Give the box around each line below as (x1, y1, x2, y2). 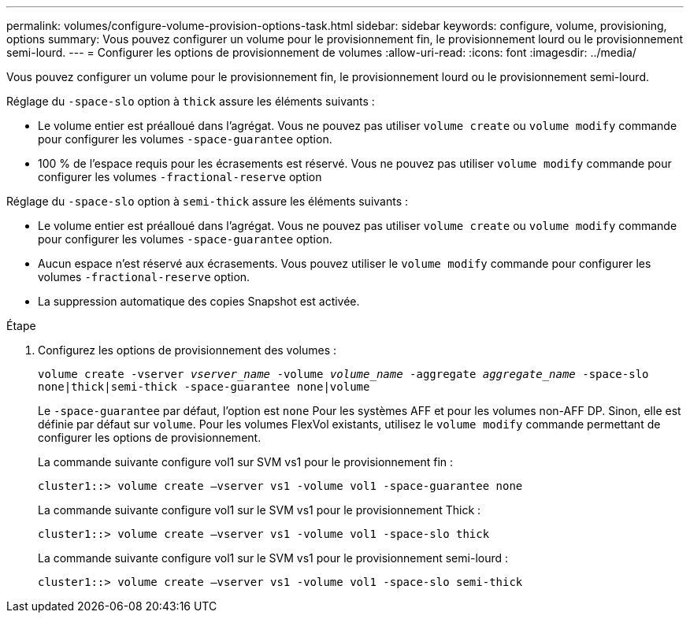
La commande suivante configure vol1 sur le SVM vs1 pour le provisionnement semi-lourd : (38, 551, 509, 565)
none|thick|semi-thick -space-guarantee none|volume (38, 380, 370, 393)
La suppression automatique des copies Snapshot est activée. (38, 295, 360, 308)
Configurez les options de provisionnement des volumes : (38, 343, 337, 357)
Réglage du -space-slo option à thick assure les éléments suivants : (6, 95, 375, 108)
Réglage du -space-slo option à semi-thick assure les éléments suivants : (6, 195, 409, 208)
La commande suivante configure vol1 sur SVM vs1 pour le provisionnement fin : (38, 455, 454, 469)
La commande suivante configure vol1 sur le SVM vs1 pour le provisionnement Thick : (38, 503, 481, 517)
